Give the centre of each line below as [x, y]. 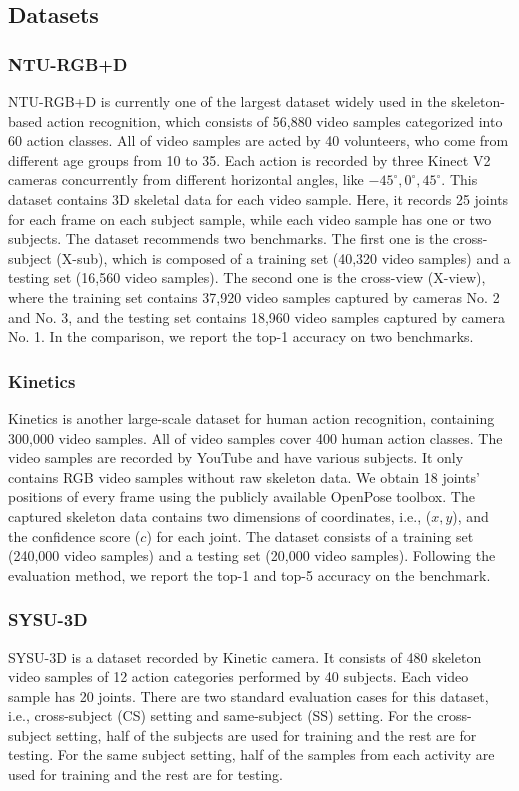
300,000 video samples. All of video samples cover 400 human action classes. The [255, 437]
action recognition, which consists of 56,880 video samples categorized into [274, 120]
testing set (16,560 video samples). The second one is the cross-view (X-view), [247, 277]
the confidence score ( [74, 535]
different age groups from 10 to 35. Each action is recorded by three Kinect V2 [249, 159]
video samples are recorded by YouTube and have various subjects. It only [236, 457]
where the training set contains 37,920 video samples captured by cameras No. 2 [254, 296]
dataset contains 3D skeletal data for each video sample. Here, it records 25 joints [258, 198]
